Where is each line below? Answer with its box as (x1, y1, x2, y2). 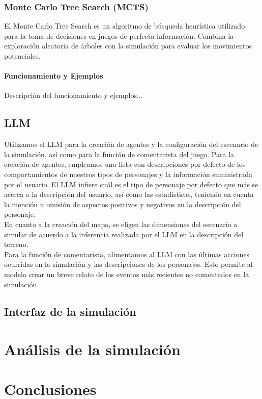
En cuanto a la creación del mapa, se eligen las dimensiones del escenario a (4, 218, 238, 229)
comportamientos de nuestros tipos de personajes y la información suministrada (4, 168, 253, 179)
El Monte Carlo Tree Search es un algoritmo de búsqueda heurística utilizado (4, 20, 245, 31)
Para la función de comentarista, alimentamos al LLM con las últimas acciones (4, 248, 250, 259)
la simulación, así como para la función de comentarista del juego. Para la (4, 148, 235, 159)
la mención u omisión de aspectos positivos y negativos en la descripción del (4, 198, 241, 209)
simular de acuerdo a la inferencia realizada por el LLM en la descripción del (4, 229, 244, 239)
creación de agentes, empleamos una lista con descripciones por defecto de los (4, 159, 246, 169)
